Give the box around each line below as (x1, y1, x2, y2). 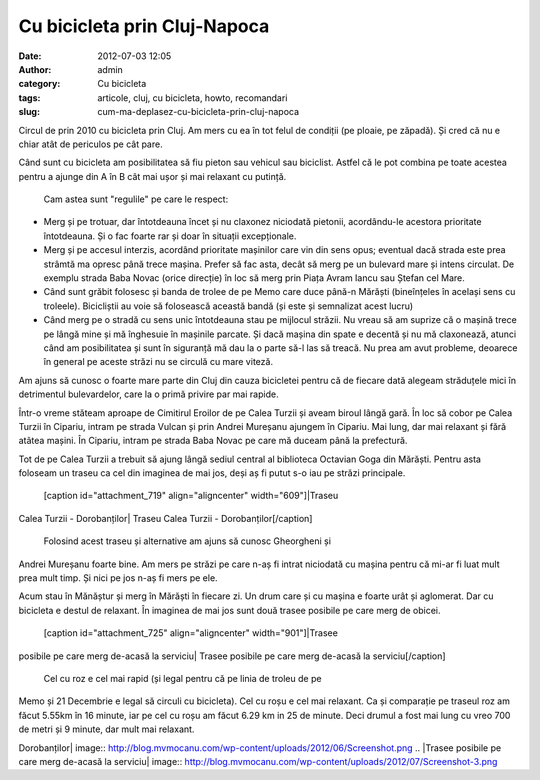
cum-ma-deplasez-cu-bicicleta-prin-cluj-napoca (97, 106, 300, 118)
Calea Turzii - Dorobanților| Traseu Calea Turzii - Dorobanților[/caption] (18, 512, 313, 524)
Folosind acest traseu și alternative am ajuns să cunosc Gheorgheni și (43, 535, 332, 547)
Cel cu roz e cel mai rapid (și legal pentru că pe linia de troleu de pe (43, 673, 322, 684)
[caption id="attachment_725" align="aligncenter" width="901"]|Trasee (43, 627, 339, 639)
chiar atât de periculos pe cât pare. (18, 138, 164, 150)
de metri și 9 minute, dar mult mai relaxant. (18, 723, 195, 735)
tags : (18, 91, 41, 104)
